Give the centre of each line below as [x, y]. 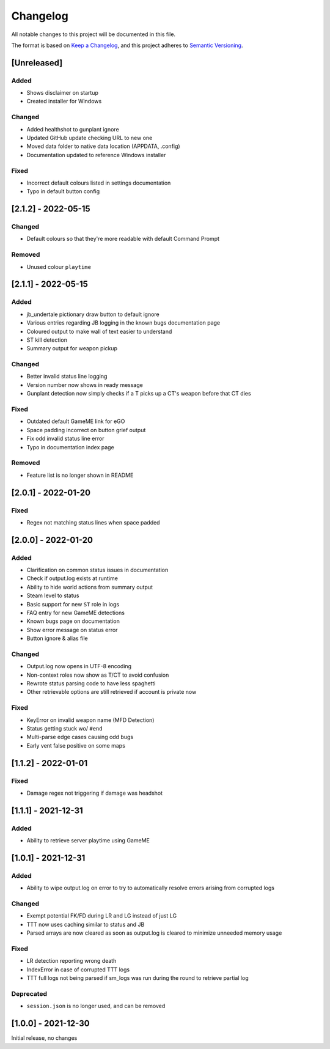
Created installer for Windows [64, 101]
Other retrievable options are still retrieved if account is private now [112, 692]
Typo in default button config [63, 191]
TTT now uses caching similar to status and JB [86, 924]
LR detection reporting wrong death [71, 961]
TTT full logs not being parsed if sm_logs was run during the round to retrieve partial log [137, 978]
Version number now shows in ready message [85, 385]
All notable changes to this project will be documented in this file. [94, 34]
